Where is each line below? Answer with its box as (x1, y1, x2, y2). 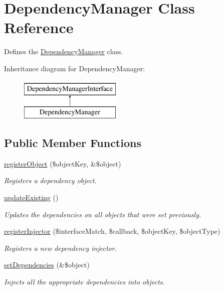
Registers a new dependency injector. (4, 242, 117, 253)
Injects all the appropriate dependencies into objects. (4, 276, 165, 287)
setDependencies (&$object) (4, 259, 90, 270)
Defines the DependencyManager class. (4, 46, 123, 57)
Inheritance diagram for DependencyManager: (4, 63, 145, 73)
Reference (4, 17, 74, 38)
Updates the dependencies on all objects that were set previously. (4, 209, 201, 219)
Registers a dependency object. (4, 175, 97, 186)
